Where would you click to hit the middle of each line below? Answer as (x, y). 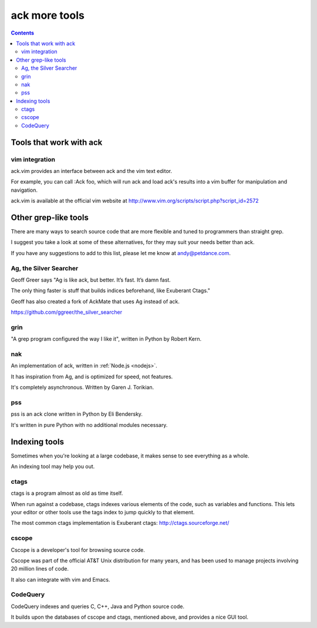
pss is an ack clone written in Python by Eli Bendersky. (77, 414)
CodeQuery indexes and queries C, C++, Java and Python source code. (98, 606)
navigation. (24, 190)
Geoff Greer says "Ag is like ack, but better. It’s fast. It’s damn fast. (91, 280)
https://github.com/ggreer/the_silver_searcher (67, 312)
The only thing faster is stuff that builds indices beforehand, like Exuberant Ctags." (111, 291)
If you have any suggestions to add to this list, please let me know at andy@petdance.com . (121, 253)
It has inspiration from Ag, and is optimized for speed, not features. (92, 376)
